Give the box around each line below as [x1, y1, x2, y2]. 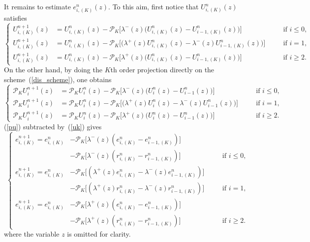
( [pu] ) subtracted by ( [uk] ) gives [4, 121, 102, 131]
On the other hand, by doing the [4, 64, 102, 75]
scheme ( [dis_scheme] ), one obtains [4, 74, 112, 84]
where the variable [4, 229, 60, 239]
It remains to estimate [4, 1, 71, 11]
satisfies [4, 13, 27, 23]
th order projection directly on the [110, 64, 215, 75]
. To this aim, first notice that [108, 1, 199, 11]
